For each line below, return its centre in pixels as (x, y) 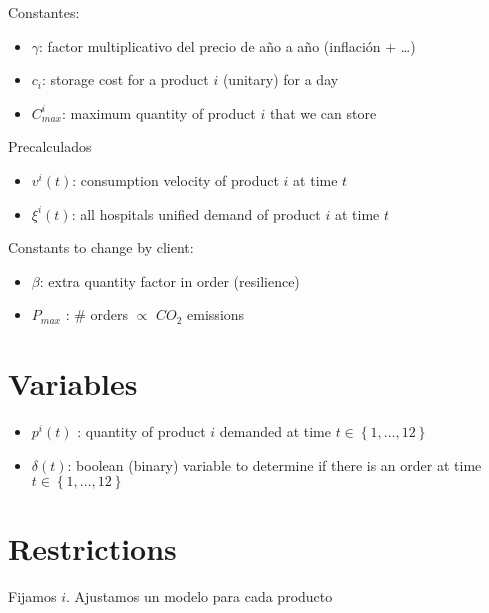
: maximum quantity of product (159, 112)
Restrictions (92, 548)
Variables (73, 383)
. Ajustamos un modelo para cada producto (199, 596)
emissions (216, 314)
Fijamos (32, 596)
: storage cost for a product (125, 79)
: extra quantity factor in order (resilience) (169, 280)
